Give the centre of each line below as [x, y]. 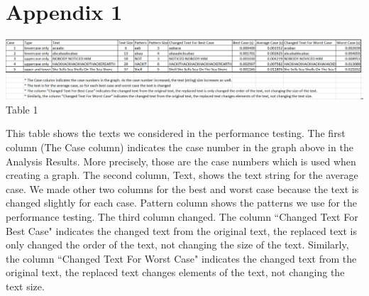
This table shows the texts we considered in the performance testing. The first [176, 133]
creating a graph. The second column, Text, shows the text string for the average [182, 175]
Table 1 [22, 109]
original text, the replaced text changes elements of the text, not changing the [175, 272]
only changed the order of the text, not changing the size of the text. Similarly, [177, 245]
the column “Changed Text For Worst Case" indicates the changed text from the [181, 258]
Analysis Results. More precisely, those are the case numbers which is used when [181, 161]
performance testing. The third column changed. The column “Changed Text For [182, 217]
